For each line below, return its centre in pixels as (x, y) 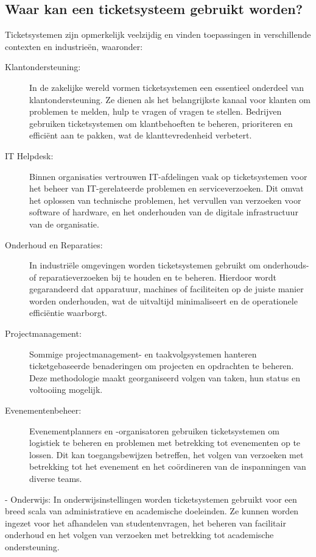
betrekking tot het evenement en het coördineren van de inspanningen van (168, 466)
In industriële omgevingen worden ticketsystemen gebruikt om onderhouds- (169, 265)
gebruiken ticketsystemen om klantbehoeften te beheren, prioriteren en (161, 123)
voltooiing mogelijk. (66, 390)
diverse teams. (56, 479)
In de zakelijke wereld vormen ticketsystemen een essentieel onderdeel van (167, 87)
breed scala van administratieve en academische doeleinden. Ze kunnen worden (152, 511)
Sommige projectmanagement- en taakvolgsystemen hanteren (143, 354)
